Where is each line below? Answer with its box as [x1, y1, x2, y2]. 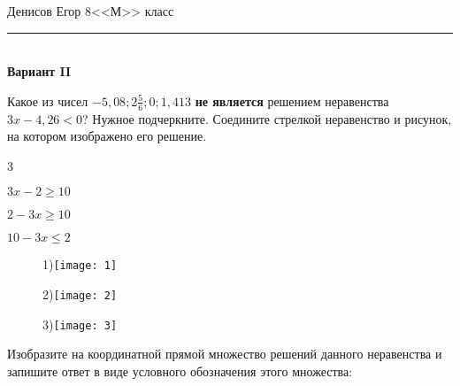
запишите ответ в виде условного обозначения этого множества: [7, 361, 353, 380]
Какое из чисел [7, 91, 88, 110]
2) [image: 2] [42, 285, 118, 304]
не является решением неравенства [195, 91, 389, 110]
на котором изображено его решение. [7, 127, 207, 145]
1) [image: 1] [42, 255, 118, 274]
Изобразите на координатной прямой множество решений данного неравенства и [7, 344, 442, 363]
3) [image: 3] [42, 314, 118, 333]
